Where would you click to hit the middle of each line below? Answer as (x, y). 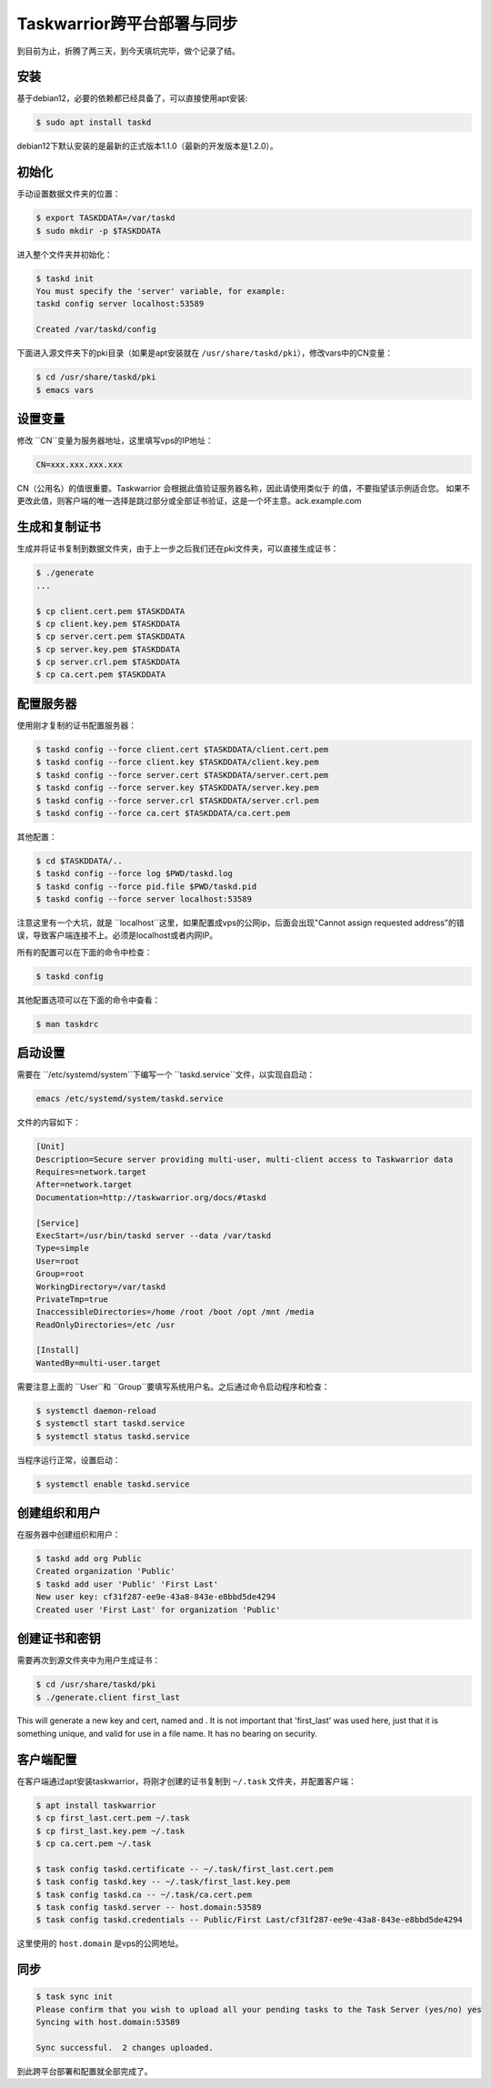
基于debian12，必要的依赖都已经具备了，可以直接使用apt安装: (132, 98)
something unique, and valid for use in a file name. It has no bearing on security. (167, 1733)
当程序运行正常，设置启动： (69, 1459)
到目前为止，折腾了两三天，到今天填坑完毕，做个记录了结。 (128, 51)
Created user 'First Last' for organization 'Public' (158, 1609)
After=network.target (84, 1185)
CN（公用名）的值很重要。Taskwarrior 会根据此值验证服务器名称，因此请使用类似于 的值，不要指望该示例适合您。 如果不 (243, 489)
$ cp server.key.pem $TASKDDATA (108, 649)
